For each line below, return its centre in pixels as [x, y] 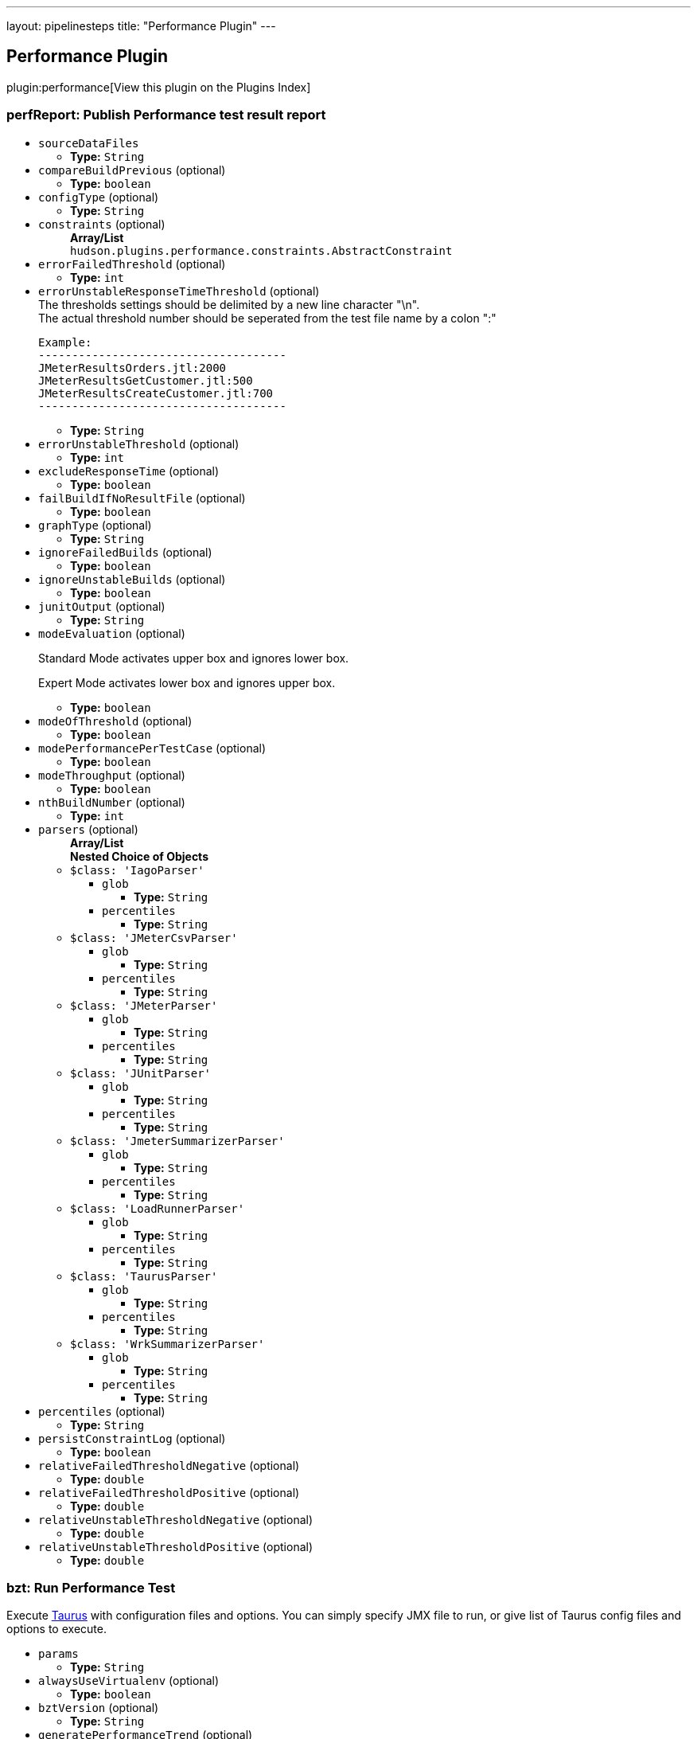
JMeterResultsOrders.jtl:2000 [132, 367]
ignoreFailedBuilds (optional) [125, 552]
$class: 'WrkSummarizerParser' [167, 1344]
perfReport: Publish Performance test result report [166, 115]
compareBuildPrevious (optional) [132, 170]
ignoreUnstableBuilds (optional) [132, 579]
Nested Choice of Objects [139, 856]
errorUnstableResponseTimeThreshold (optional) [179, 291]
